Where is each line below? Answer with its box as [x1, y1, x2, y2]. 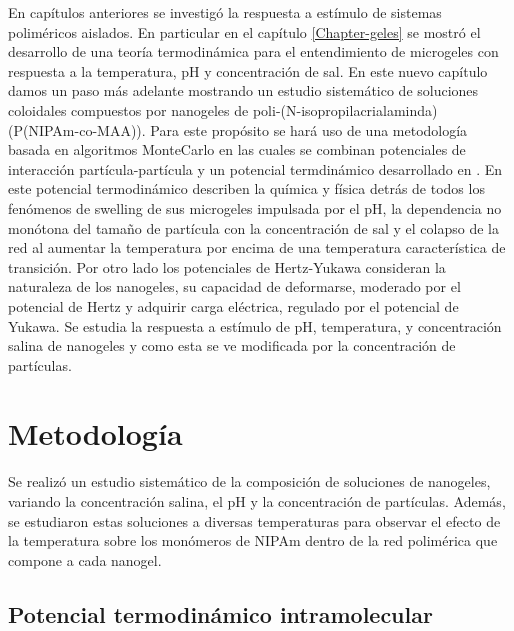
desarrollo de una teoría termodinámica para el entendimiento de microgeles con [8, 41, 499, 62]
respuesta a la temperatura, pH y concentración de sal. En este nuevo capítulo [8, 60, 488, 81]
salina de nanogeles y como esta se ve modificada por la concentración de [8, 335, 456, 356]
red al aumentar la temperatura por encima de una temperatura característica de [8, 237, 506, 258]
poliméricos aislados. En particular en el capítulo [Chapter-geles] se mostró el [8, 21, 481, 42]
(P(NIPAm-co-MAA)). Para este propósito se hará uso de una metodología [8, 119, 468, 140]
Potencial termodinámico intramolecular [8, 598, 433, 629]
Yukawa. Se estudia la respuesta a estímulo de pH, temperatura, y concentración [8, 315, 502, 336]
